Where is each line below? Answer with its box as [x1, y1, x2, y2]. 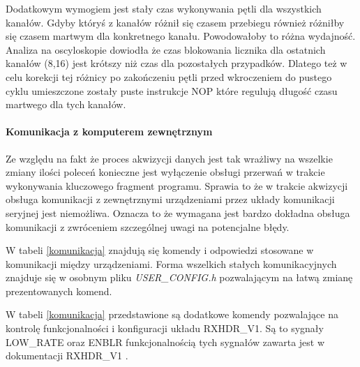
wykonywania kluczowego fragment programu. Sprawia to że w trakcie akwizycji [6, 178, 348, 193]
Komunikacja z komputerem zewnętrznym [6, 124, 213, 139]
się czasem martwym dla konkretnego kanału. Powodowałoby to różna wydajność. [6, 29, 356, 43]
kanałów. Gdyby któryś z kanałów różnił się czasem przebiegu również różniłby [6, 15, 345, 29]
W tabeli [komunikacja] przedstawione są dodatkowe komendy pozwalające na [6, 307, 338, 322]
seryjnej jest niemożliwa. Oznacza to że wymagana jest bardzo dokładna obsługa [6, 205, 350, 220]
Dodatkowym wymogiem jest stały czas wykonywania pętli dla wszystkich [6, 1, 322, 15]
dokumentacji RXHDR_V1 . [6, 348, 128, 363]
